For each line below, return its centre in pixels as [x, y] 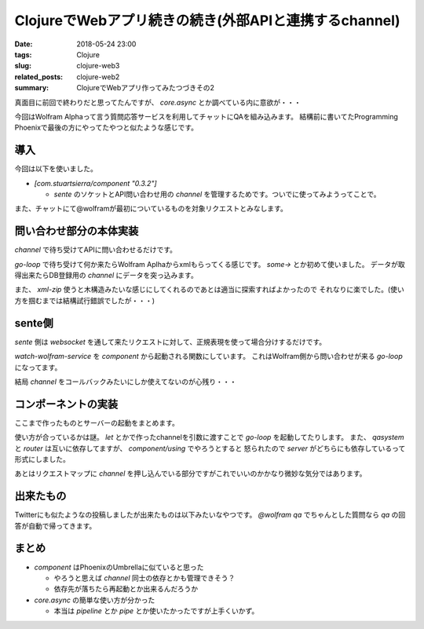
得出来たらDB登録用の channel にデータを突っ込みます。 [106, 276]
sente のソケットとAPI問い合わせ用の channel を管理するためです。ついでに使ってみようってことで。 [217, 194]
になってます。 [38, 367]
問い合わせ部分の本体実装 [77, 231]
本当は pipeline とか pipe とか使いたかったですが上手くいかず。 [156, 611]
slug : [23, 66]
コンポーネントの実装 [66, 404]
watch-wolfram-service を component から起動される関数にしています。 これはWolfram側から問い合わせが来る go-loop [209, 357]
